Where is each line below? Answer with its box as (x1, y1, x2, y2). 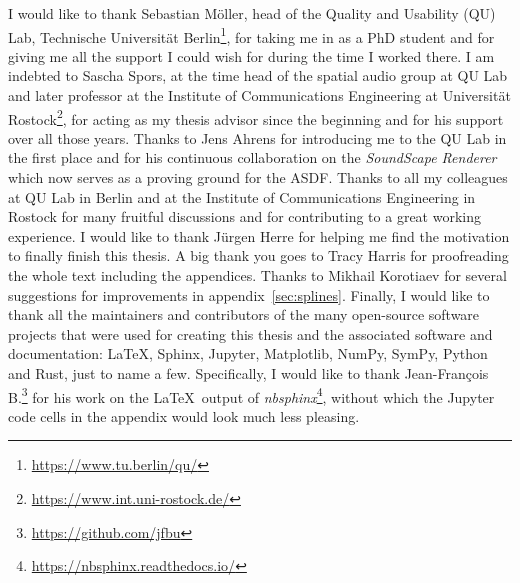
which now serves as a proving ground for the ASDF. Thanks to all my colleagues (8, 167, 508, 188)
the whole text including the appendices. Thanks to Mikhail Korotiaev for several (8, 265, 507, 286)
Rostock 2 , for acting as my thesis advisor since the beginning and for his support (8, 105, 504, 129)
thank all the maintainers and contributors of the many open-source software (8, 304, 480, 325)
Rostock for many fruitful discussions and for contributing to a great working (8, 206, 481, 227)
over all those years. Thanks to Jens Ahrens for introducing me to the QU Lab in (8, 127, 507, 148)
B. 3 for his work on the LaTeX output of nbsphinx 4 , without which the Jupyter (8, 383, 495, 407)
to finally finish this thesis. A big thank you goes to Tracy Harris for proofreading (8, 245, 509, 266)
